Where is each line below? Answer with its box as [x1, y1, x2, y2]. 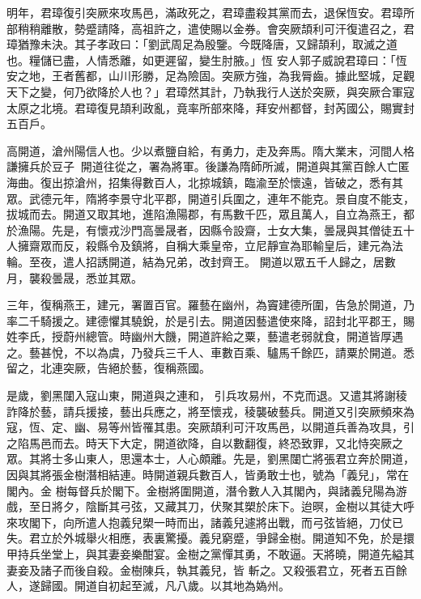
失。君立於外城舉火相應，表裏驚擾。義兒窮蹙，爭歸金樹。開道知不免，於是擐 [6, 529, 415, 546]
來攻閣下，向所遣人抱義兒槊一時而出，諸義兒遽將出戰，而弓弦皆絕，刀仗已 [6, 513, 403, 530]
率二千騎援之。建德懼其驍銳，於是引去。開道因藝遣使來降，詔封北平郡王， [6, 312, 403, 329]
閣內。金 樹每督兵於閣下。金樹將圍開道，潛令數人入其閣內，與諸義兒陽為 [6, 482, 396, 499]
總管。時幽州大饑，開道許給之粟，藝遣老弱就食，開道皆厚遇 [85, 328, 403, 345]
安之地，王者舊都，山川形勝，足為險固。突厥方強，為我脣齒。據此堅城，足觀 [6, 67, 415, 84]
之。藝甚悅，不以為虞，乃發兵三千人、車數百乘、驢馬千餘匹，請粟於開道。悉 [6, 343, 415, 360]
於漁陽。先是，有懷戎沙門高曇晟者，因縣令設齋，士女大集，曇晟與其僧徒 [6, 221, 392, 238]
